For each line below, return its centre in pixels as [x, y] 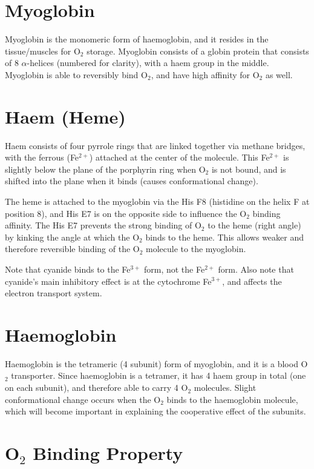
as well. [279, 74]
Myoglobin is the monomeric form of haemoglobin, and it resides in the [137, 39]
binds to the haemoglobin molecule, [232, 399]
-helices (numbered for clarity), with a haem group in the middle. [148, 63]
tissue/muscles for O [43, 51]
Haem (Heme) [65, 116]
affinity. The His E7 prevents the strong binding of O [103, 225]
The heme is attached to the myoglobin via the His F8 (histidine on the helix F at [157, 201]
